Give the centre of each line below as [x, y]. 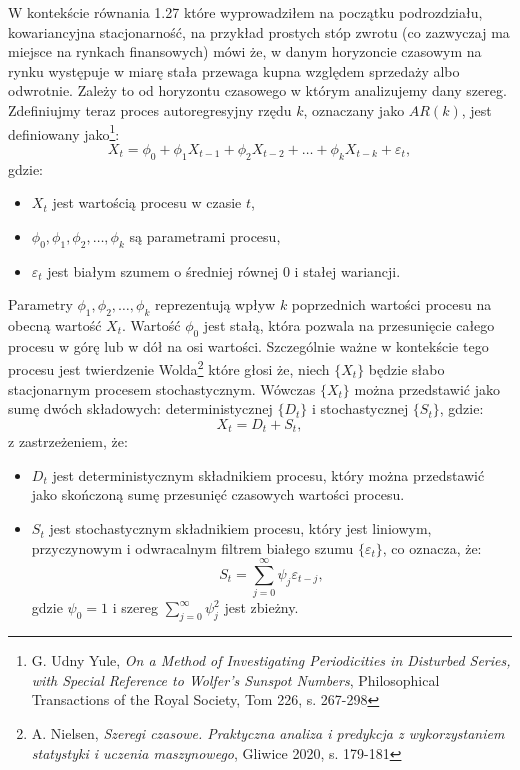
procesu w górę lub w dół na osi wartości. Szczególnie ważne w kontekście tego [248, 345]
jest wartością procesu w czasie [147, 202]
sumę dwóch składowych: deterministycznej [140, 408]
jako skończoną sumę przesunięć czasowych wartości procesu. [218, 494]
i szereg [135, 607]
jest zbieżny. [261, 607]
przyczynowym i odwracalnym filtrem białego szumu [192, 547]
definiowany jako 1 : [64, 132]
